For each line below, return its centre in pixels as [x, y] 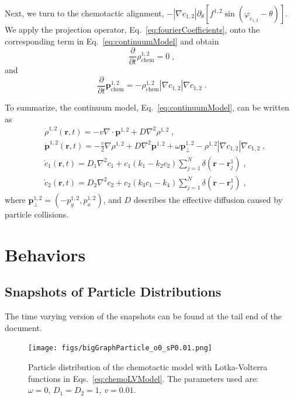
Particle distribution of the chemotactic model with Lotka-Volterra [148, 366]
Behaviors [45, 254]
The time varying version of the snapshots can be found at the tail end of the [143, 316]
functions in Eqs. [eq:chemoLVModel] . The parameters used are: [143, 378]
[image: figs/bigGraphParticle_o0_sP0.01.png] [120, 348]
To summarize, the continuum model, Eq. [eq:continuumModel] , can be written [147, 107]
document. [23, 327]
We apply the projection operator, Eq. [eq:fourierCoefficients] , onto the [132, 29]
